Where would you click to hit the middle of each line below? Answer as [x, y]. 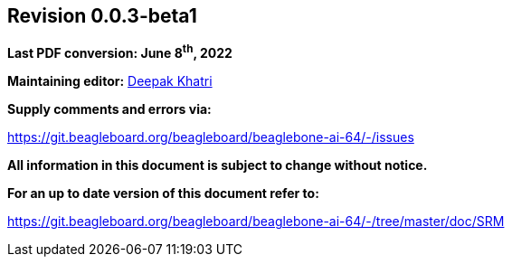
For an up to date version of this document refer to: [163, 193]
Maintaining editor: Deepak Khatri [110, 81]
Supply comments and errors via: [109, 109]
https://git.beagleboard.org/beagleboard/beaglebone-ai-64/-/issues [211, 137]
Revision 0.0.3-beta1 [102, 16]
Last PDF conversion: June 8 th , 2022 [120, 52]
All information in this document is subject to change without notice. [218, 165]
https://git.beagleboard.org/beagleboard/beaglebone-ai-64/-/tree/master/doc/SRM [256, 222]
